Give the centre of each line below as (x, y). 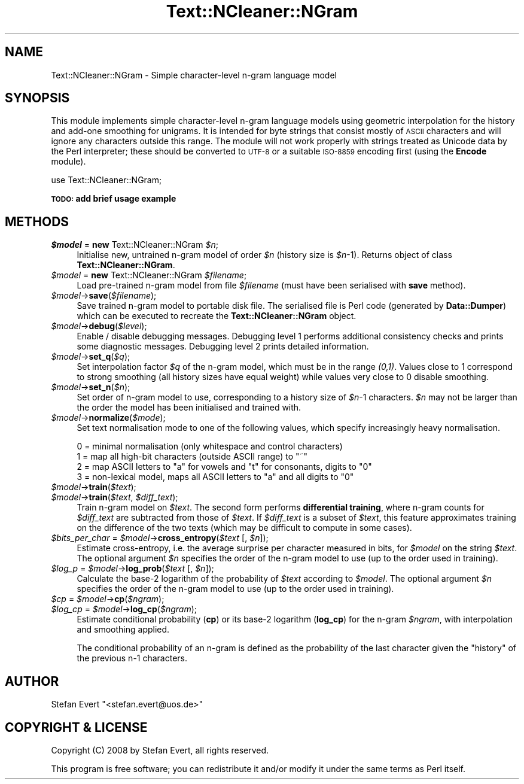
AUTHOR (32, 681)
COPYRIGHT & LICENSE (76, 727)
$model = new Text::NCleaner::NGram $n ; (135, 245)
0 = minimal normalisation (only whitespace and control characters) (210, 446)
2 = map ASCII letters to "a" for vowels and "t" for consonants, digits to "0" (224, 467)
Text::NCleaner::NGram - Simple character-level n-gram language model (194, 75)
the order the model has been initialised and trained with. (189, 408)
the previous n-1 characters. (132, 658)
